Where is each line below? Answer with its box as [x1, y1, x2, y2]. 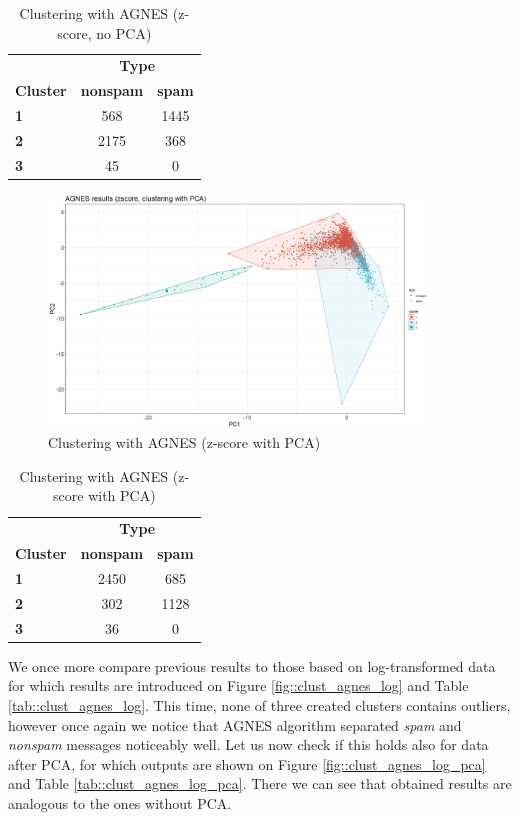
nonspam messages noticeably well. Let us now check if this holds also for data [8, 734, 489, 755]
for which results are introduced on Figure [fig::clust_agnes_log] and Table [8, 675, 469, 696]
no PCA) [96, 22, 152, 43]
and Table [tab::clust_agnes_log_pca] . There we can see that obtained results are [8, 773, 512, 794]
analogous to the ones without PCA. [8, 792, 232, 813]
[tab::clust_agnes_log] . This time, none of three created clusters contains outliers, [8, 694, 511, 715]
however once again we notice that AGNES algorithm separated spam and [8, 714, 462, 735]
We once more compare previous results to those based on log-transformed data [8, 655, 496, 676]
